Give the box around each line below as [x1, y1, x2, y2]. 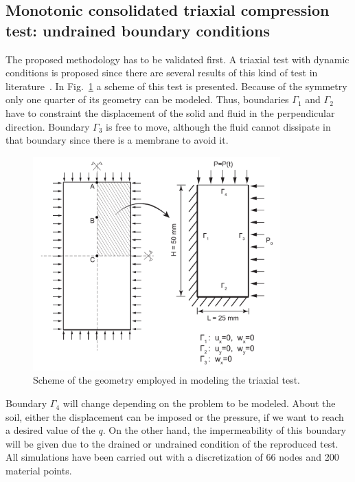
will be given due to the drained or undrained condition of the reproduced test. [5, 436, 339, 450]
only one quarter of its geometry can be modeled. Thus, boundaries [5, 92, 289, 107]
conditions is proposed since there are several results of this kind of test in [5, 65, 318, 80]
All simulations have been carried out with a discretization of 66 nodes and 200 [5, 450, 339, 464]
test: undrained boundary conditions [5, 19, 271, 41]
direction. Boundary [5, 119, 90, 133]
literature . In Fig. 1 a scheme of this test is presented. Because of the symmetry [5, 78, 347, 93]
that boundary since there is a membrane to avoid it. [5, 133, 229, 147]
